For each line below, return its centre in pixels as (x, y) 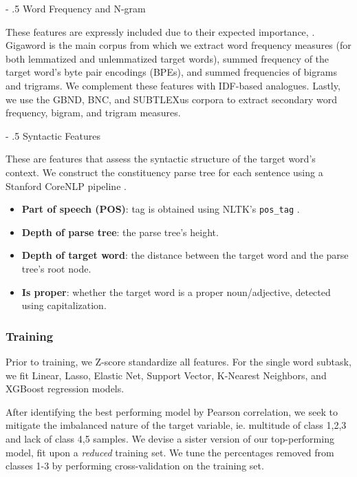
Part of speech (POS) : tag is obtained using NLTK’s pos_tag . (161, 209)
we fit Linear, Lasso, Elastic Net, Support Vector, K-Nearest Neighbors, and (166, 375)
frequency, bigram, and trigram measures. (93, 113)
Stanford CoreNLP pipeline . (66, 185)
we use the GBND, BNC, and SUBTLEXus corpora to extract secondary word (171, 99)
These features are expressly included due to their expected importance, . (160, 31)
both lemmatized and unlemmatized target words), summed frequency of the (167, 58)
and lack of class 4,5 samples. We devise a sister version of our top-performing (170, 438)
